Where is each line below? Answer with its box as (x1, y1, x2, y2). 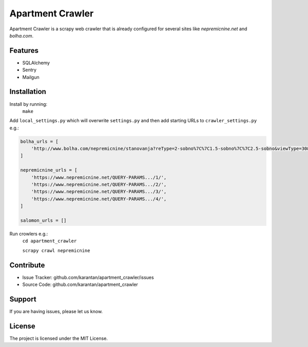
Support (9, 295, 36, 303)
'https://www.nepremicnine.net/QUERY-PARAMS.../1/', (31, 175, 167, 180)
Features (9, 46, 38, 55)
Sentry (22, 67, 37, 73)
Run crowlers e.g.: (9, 230, 48, 237)
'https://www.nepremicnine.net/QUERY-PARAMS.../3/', (31, 189, 167, 195)
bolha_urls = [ (20, 139, 59, 144)
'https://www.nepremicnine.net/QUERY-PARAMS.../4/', (31, 196, 167, 202)
